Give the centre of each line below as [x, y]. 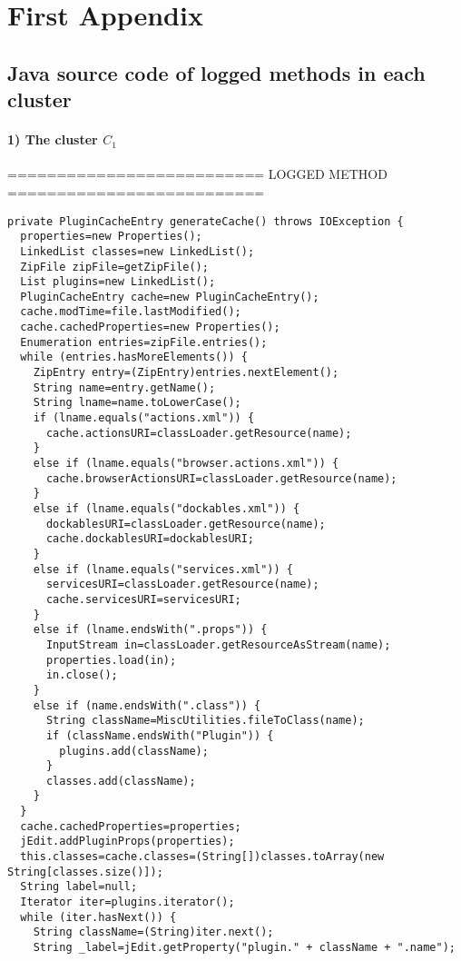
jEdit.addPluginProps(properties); [128, 842]
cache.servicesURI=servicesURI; [143, 599]
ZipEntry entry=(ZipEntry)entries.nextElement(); [186, 373]
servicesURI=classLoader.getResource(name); [182, 585]
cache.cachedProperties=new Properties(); [150, 327]
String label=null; [79, 887]
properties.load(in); [111, 660]
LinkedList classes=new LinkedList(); [137, 251]
